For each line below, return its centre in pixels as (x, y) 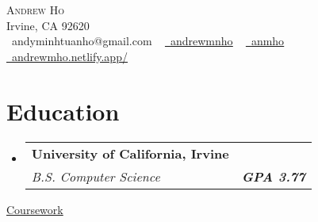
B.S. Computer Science (96, 176)
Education (63, 111)
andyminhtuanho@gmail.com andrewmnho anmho (148, 41)
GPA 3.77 (273, 176)
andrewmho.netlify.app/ (70, 56)
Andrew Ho (36, 10)
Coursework (35, 209)
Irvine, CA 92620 (48, 25)
